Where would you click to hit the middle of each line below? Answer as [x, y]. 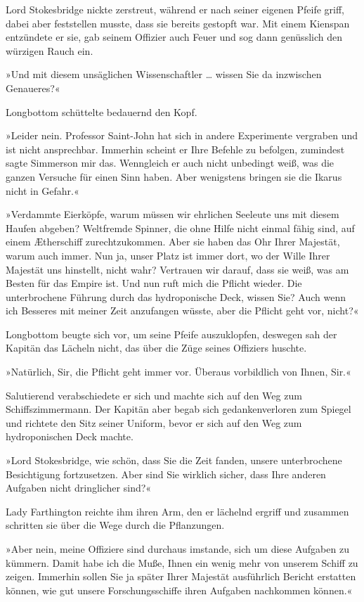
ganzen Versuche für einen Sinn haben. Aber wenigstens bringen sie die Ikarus [174, 176]
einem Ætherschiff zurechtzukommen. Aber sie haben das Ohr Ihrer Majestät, [173, 242]
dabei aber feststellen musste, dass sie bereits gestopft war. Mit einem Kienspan [178, 23]
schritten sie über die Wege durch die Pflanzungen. [115, 525]
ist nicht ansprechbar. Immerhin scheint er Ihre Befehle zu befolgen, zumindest [175, 149]
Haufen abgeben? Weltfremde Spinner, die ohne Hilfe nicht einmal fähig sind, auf [180, 228]
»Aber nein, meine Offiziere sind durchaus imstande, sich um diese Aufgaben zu [177, 549]
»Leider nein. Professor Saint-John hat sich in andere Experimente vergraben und [182, 135]
